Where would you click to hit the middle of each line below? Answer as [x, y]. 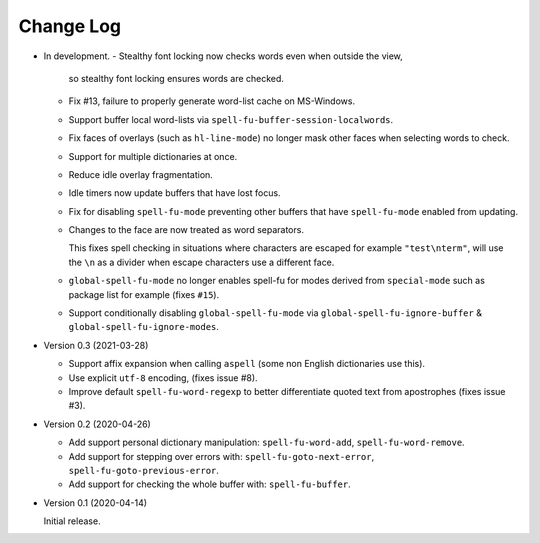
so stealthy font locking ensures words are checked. [176, 78]
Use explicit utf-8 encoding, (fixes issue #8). [163, 377]
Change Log [70, 26]
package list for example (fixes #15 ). [144, 294]
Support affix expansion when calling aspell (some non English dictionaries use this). [246, 364]
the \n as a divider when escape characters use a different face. [201, 262]
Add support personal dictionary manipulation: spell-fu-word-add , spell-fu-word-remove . [266, 442]
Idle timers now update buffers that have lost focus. [174, 193]
